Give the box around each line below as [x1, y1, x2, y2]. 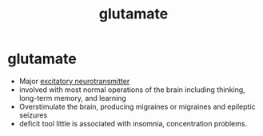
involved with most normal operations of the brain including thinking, [18, 85, 245, 94]
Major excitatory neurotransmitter [18, 76, 130, 86]
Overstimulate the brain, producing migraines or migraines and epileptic [18, 102, 257, 111]
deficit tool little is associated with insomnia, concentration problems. [18, 118, 248, 128]
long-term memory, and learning [18, 93, 127, 102]
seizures [18, 110, 48, 120]
